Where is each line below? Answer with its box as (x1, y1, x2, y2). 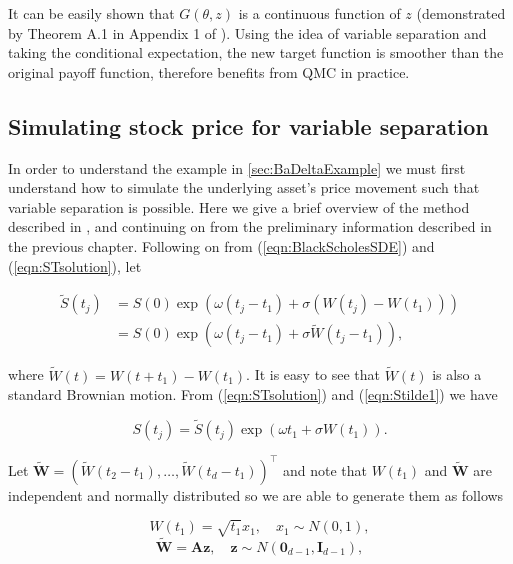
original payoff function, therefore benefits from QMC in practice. (8, 61, 410, 82)
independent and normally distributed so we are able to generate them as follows (8, 484, 504, 505)
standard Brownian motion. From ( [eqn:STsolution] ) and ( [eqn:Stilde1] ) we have (8, 384, 498, 405)
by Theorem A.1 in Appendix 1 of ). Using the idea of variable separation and (8, 22, 487, 43)
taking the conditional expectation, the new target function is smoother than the (8, 42, 504, 63)
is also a (432, 364, 482, 385)
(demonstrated (416, 3, 506, 23)
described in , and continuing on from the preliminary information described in (8, 216, 492, 237)
